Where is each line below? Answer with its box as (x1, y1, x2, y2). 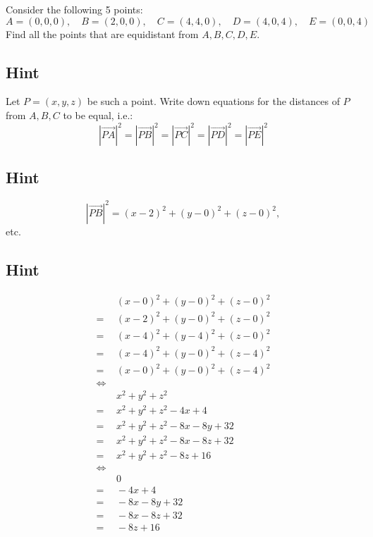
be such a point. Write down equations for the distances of (87, 94, 340, 109)
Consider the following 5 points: (6, 2, 143, 16)
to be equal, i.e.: (63, 107, 133, 122)
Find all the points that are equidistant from (6, 26, 199, 41)
